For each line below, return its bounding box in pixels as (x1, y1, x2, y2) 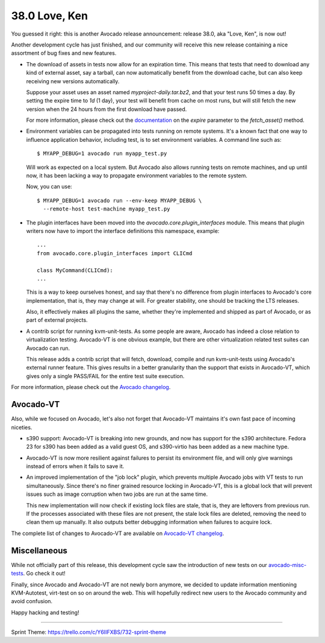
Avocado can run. (26, 344, 70, 352)
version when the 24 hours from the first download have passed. (26, 106, 187, 113)
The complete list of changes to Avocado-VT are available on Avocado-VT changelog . (11, 530, 224, 537)
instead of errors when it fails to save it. (26, 463, 125, 470)
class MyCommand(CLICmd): (37, 267, 114, 274)
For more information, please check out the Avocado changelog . (11, 384, 171, 391)
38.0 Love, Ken (11, 9, 88, 22)
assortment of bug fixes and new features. (11, 49, 117, 57)
